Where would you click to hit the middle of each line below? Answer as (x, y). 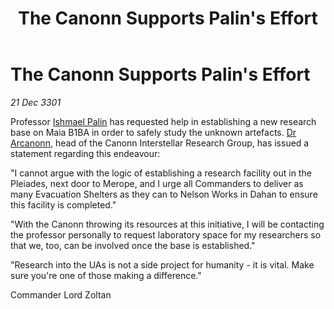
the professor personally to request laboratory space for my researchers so (166, 234)
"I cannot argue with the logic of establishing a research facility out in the (161, 173)
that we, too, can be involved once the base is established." (133, 245)
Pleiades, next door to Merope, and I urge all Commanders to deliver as (157, 183)
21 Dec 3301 (36, 102)
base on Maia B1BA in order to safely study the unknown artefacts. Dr (153, 132)
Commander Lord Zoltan (61, 294)
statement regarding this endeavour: (85, 153)
